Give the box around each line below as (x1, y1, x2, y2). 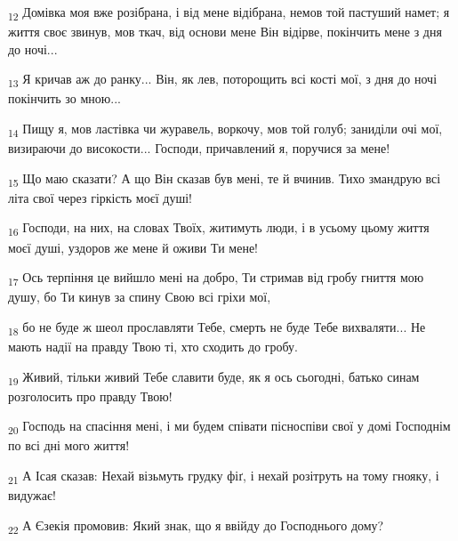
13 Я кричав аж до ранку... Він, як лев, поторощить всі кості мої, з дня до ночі (8, 69, 438, 91)
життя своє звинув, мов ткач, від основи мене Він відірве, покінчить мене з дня (8, 22, 442, 41)
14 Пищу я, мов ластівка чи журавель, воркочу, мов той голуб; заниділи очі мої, (8, 119, 443, 140)
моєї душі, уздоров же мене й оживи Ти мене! (8, 238, 259, 256)
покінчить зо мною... (8, 89, 121, 108)
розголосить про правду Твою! (8, 386, 173, 405)
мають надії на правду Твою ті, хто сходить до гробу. (8, 337, 298, 356)
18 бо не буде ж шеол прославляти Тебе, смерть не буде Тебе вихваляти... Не (8, 317, 426, 338)
